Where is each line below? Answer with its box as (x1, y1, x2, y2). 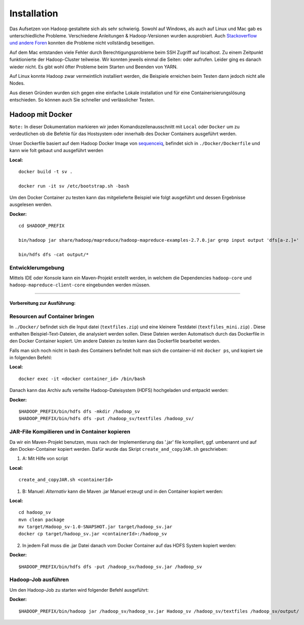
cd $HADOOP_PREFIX (18, 223, 65, 229)
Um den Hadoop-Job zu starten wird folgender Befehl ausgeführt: (9, 587, 149, 593)
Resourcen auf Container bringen (9, 313, 95, 320)
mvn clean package (18, 516, 65, 523)
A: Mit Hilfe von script (22, 455, 68, 462)
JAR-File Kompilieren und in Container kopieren (9, 428, 131, 435)
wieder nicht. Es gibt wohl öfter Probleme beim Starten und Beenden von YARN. (9, 64, 178, 70)
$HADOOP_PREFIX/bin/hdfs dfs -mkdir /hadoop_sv (18, 409, 140, 414)
